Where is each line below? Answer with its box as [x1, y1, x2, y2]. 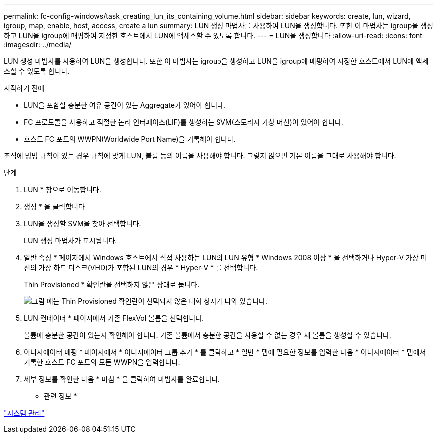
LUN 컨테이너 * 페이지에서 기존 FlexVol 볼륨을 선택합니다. [24, 314, 204, 322]
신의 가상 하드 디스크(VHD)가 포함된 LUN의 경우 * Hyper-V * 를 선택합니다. [24, 263, 258, 272]
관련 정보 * [44, 392, 77, 400]
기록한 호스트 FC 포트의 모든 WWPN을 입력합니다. [24, 358, 180, 366]
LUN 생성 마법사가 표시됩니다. [24, 236, 117, 245]
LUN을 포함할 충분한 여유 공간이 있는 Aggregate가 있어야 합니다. [24, 101, 225, 109]
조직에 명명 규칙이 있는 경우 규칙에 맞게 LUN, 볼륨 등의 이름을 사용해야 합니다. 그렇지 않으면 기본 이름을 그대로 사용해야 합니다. [4, 151, 396, 160]
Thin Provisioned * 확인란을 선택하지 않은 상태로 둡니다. [24, 280, 200, 289]
